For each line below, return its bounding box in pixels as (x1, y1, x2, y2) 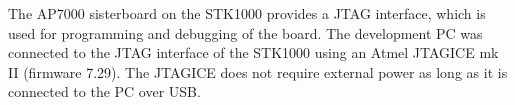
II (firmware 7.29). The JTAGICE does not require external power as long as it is (8, 61, 508, 82)
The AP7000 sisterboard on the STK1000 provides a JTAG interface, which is (8, 3, 486, 23)
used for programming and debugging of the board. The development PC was (8, 22, 483, 43)
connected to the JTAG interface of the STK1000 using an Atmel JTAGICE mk (8, 42, 499, 63)
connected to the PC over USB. (8, 81, 201, 102)
